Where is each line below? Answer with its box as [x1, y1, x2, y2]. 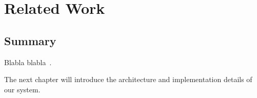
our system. [4, 84, 41, 94]
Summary [4, 32, 56, 48]
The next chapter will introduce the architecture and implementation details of [4, 74, 252, 85]
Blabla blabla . [4, 56, 52, 67]
